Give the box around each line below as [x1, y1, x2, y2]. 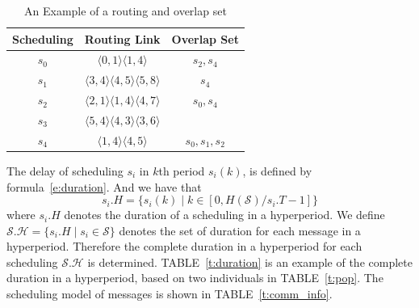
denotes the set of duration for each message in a [119, 222, 361, 238]
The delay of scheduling [6, 162, 124, 179]
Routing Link [84, 30, 161, 47]
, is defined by [242, 162, 312, 179]
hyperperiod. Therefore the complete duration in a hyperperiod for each [6, 238, 362, 255]
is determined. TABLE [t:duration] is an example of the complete [87, 253, 413, 270]
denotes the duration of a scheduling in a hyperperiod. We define [64, 206, 385, 223]
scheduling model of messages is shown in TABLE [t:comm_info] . [6, 285, 333, 302]
